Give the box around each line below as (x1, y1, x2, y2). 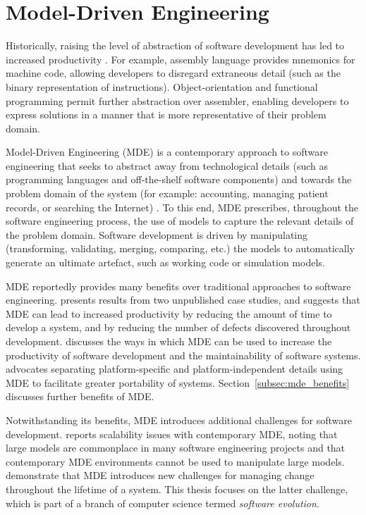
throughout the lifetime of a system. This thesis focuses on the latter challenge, (6, 481, 348, 496)
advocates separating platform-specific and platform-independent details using (6, 361, 343, 376)
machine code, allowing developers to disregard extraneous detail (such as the (6, 66, 341, 80)
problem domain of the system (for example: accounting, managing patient (6, 186, 329, 201)
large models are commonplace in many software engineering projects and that (6, 440, 346, 455)
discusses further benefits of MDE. (6, 389, 154, 404)
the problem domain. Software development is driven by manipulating (6, 227, 308, 242)
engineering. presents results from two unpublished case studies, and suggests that (6, 292, 360, 307)
